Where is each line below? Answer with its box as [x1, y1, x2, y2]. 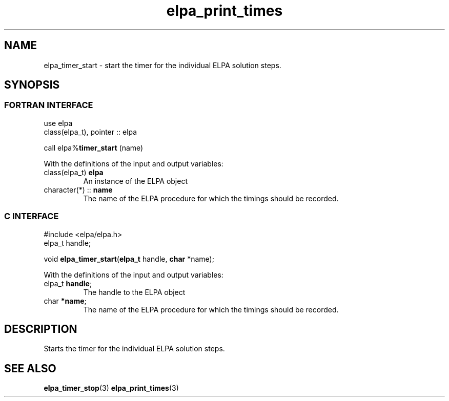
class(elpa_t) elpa [44, 167, 104, 177]
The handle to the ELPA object [83, 287, 186, 297]
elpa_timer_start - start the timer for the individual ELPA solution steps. [44, 60, 281, 70]
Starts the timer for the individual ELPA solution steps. [44, 344, 225, 353]
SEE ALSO [4, 362, 56, 375]
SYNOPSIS [4, 78, 60, 92]
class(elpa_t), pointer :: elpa [44, 127, 137, 136]
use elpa [44, 118, 73, 128]
